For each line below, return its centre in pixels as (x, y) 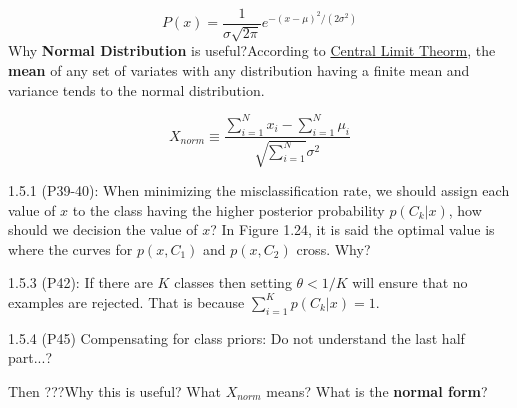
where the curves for (70, 248)
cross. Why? (333, 248)
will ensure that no (410, 282)
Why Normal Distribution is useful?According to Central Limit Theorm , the (252, 50)
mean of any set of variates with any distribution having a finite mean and (239, 70)
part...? (30, 357)
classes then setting (233, 282)
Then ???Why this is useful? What (114, 390)
